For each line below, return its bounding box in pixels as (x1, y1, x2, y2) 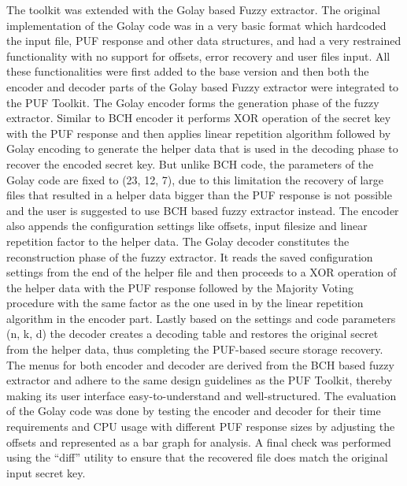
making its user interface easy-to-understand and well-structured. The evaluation (6, 387, 397, 403)
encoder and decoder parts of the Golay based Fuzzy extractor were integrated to (6, 78, 399, 95)
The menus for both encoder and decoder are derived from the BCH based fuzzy (6, 356, 394, 373)
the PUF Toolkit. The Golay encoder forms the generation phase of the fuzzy (6, 94, 379, 110)
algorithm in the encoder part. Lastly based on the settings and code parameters (6, 310, 396, 326)
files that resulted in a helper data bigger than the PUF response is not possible (6, 187, 392, 203)
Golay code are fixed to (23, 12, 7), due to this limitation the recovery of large (6, 171, 384, 187)
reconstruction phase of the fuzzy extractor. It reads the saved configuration (6, 248, 373, 265)
